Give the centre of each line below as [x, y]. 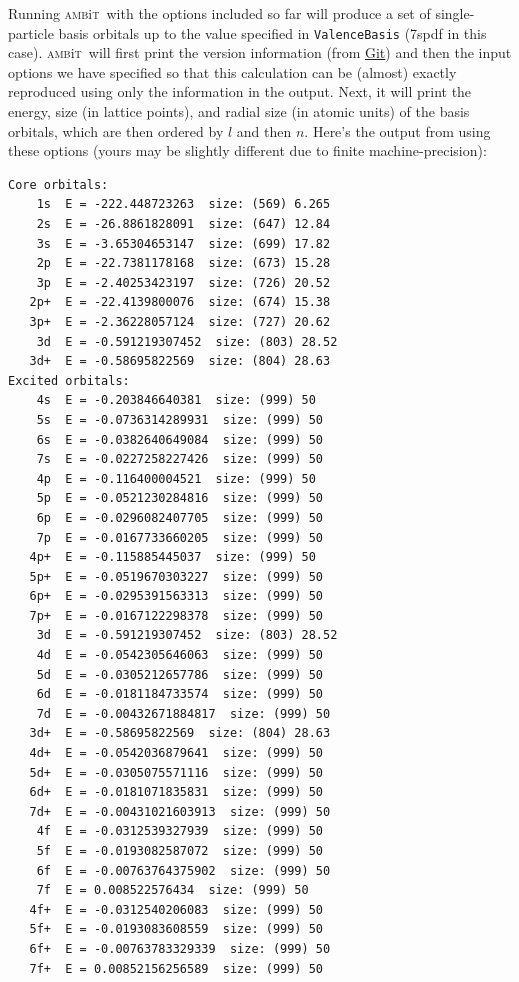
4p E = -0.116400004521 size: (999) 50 [176, 478]
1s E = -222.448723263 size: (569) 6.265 [183, 204]
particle [31, 32]
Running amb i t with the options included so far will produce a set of [219, 13]
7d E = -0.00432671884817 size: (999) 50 [183, 713]
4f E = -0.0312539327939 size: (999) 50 [179, 831]
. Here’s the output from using [397, 130]
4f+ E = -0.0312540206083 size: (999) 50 [176, 909]
